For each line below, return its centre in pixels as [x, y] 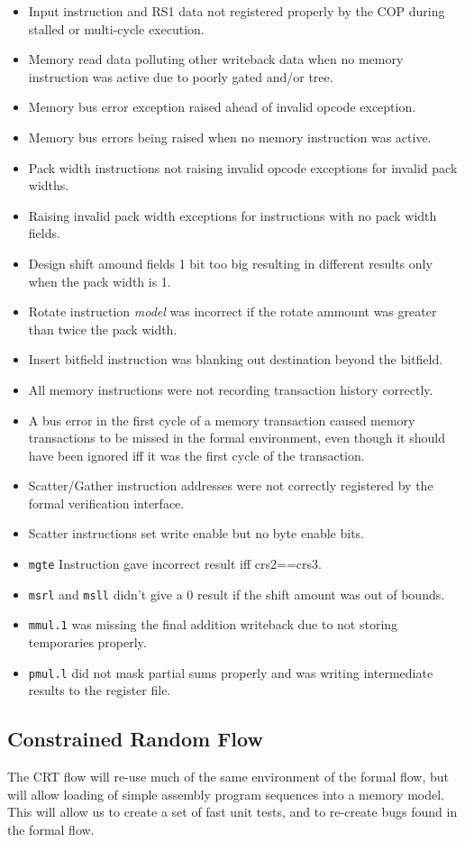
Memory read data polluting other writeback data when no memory [216, 59]
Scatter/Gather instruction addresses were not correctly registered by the [231, 485]
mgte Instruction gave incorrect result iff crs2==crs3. [175, 564]
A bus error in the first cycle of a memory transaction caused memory [222, 420]
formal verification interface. [106, 503]
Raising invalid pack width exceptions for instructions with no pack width [232, 215]
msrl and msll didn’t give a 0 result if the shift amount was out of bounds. [237, 594]
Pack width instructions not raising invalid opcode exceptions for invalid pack [243, 167]
